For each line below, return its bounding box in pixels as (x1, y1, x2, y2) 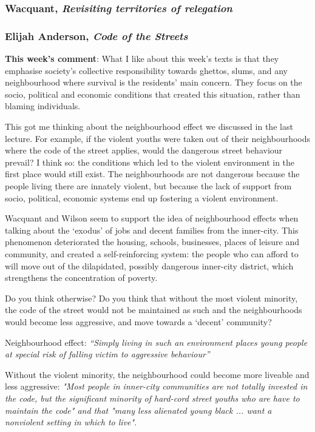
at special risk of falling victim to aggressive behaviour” (5, 348, 210, 360)
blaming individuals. (5, 100, 81, 112)
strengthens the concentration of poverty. (5, 271, 158, 284)
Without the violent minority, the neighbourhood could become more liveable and (5, 368, 310, 380)
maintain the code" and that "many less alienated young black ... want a (5, 403, 272, 416)
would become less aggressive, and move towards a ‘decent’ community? (5, 315, 272, 328)
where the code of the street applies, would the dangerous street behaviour (5, 144, 283, 157)
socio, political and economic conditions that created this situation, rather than (5, 87, 300, 100)
